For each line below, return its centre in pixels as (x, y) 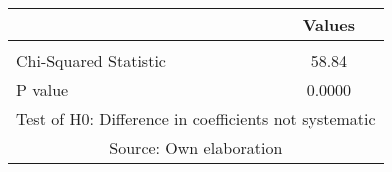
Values (329, 24)
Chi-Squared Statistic (91, 60)
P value (42, 89)
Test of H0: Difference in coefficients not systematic (196, 118)
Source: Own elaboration (196, 147)
